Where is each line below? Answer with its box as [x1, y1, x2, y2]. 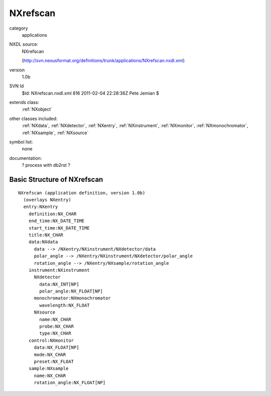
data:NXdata [28, 239, 58, 245]
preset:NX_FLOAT [34, 358, 74, 364]
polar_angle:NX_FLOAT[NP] [39, 288, 103, 294]
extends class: [9, 100, 40, 106]
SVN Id [9, 83, 24, 89]
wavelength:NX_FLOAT [39, 302, 90, 308]
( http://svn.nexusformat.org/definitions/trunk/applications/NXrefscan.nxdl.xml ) [22, 58, 185, 64]
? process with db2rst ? [22, 162, 70, 168]
